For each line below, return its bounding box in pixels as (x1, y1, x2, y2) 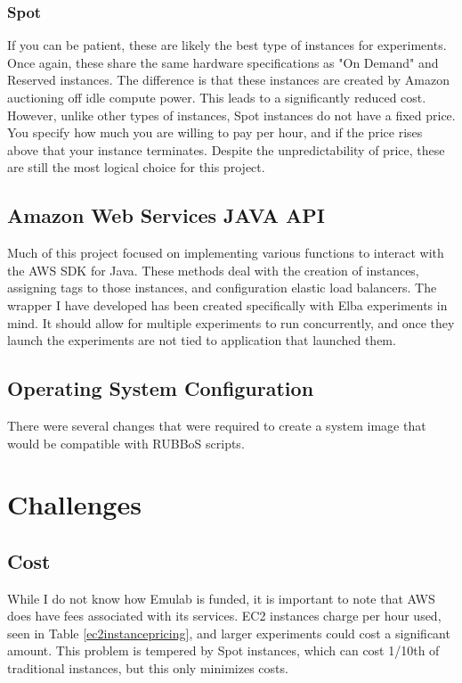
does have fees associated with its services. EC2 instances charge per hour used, (7, 606, 442, 625)
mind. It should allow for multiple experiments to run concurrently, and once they (7, 313, 455, 332)
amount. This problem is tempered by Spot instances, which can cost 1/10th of (7, 641, 440, 660)
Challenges (7, 486, 142, 523)
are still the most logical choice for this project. (7, 158, 265, 177)
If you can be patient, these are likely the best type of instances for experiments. (7, 36, 447, 54)
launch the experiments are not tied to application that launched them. (7, 331, 396, 350)
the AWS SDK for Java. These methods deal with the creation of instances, (7, 260, 419, 279)
